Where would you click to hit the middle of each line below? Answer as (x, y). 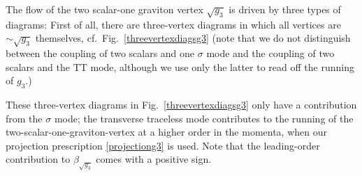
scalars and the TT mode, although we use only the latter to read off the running (180, 66)
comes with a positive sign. (154, 159)
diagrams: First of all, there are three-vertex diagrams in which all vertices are (173, 24)
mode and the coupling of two (270, 53)
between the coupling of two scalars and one (100, 53)
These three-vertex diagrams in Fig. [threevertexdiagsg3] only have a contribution (181, 105)
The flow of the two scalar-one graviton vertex (104, 9)
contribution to (38, 159)
